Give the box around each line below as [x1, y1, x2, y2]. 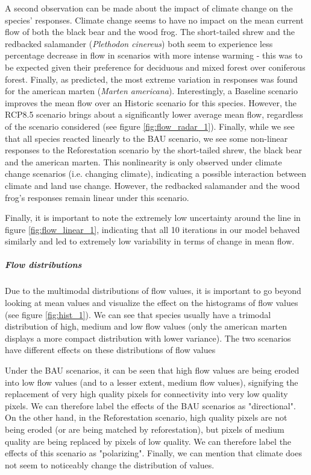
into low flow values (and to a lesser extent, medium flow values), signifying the [5, 375, 298, 388]
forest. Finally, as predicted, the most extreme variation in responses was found [5, 72, 298, 85]
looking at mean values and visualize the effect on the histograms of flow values [5, 296, 298, 309]
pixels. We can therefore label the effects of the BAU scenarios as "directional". [5, 399, 296, 412]
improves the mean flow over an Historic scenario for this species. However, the [5, 96, 297, 109]
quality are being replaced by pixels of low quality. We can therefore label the [5, 435, 292, 447]
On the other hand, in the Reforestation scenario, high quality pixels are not [5, 411, 287, 424]
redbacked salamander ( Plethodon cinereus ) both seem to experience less [5, 37, 273, 49]
